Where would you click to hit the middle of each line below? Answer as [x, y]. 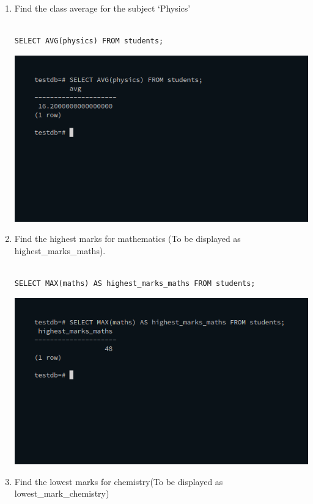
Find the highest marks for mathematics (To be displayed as [127, 239]
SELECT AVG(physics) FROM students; [89, 41]
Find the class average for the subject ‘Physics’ [102, 8]
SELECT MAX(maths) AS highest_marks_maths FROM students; [135, 284]
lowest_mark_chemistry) [62, 493]
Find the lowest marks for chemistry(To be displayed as [119, 481]
